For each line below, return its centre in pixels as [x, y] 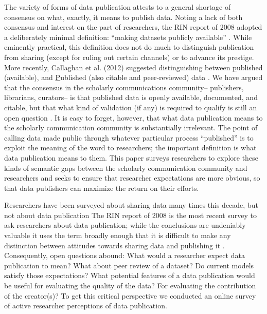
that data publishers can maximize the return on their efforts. [102, 188]
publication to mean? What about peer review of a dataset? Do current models [129, 265]
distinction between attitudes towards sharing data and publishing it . [114, 245]
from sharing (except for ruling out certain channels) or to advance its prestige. [129, 57]
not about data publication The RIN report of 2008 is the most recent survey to [130, 215]
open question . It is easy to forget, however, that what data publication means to [133, 117]
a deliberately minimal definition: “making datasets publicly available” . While [128, 37]
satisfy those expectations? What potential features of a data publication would [130, 275]
